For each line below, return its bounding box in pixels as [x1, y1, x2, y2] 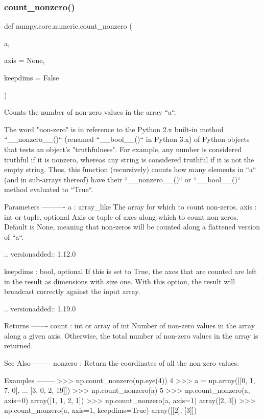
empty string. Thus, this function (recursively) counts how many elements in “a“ [4, 164, 256, 175]
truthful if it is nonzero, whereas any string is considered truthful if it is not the [4, 154, 254, 164]
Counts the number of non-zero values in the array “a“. [4, 107, 176, 117]
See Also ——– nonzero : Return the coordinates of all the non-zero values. [4, 358, 239, 368]
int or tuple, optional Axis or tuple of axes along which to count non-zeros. [4, 211, 238, 222]
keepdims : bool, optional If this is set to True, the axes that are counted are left [4, 265, 257, 276]
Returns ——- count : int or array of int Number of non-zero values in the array [4, 320, 255, 331]
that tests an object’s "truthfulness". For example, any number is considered [4, 143, 242, 154]
